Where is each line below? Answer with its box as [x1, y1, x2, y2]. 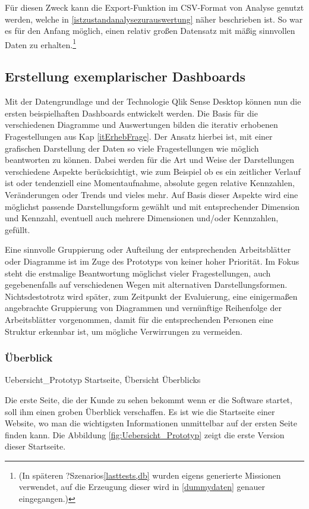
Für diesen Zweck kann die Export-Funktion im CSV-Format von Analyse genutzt [5, 1, 304, 13]
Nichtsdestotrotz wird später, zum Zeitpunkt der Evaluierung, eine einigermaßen [5, 290, 298, 302]
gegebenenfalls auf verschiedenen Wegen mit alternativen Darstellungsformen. [5, 278, 288, 291]
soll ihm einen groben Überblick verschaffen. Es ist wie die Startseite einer [5, 405, 275, 417]
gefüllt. [5, 223, 30, 235]
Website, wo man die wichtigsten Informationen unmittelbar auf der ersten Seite [5, 417, 297, 429]
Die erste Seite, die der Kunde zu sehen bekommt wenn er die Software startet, [5, 393, 292, 406]
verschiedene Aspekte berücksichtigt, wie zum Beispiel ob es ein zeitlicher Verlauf [5, 165, 301, 177]
